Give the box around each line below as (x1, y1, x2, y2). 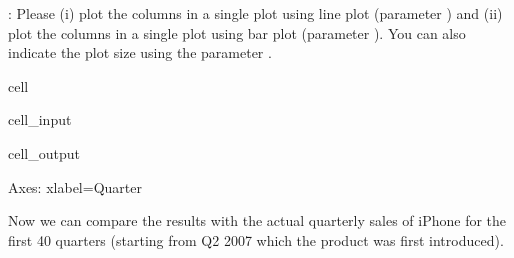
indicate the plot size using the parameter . (8, 42, 272, 63)
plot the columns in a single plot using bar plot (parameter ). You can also (8, 22, 466, 43)
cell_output (8, 142, 80, 163)
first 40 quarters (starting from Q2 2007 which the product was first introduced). (8, 229, 504, 250)
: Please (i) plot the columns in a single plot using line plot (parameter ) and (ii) (8, 3, 503, 23)
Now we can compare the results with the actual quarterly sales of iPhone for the (8, 210, 507, 231)
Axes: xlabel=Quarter (8, 176, 142, 197)
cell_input (8, 109, 72, 130)
